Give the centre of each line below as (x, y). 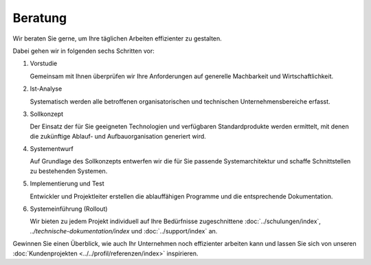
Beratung (40, 18)
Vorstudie (44, 64)
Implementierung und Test (67, 184)
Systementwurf (52, 149)
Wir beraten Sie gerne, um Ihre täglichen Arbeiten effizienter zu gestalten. (117, 38)
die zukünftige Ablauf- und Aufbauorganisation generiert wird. (118, 136)
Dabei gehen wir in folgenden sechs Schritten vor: (83, 51)
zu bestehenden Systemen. (69, 171)
